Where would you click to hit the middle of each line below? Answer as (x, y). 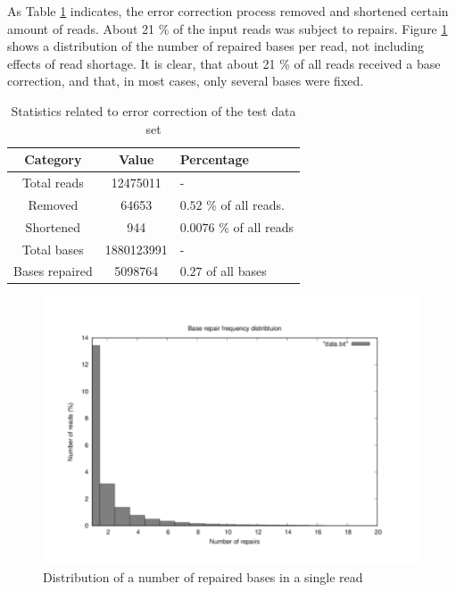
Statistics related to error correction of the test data (153, 110)
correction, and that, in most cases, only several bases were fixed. (186, 81)
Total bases (53, 249)
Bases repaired (53, 271)
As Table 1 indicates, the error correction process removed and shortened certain (228, 11)
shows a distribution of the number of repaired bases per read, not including (216, 46)
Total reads (53, 182)
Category (53, 159)
